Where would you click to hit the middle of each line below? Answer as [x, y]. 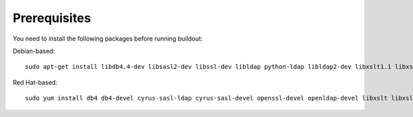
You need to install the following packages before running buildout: [108, 39]
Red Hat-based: [35, 82]
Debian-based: [34, 51]
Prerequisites [52, 18]
